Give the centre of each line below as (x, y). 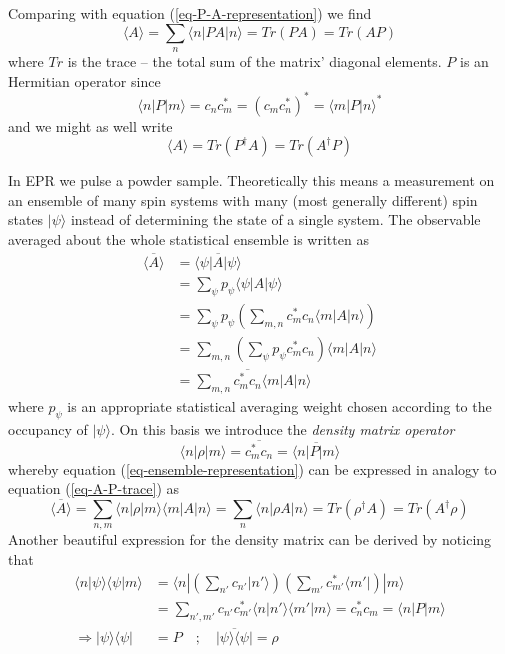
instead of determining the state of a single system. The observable (275, 219)
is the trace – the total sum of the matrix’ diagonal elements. (254, 60)
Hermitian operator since (84, 80)
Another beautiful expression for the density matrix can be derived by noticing (250, 539)
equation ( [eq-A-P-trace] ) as (94, 488)
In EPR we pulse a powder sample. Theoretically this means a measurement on (251, 180)
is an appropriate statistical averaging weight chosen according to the (279, 405)
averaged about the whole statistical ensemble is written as (188, 239)
